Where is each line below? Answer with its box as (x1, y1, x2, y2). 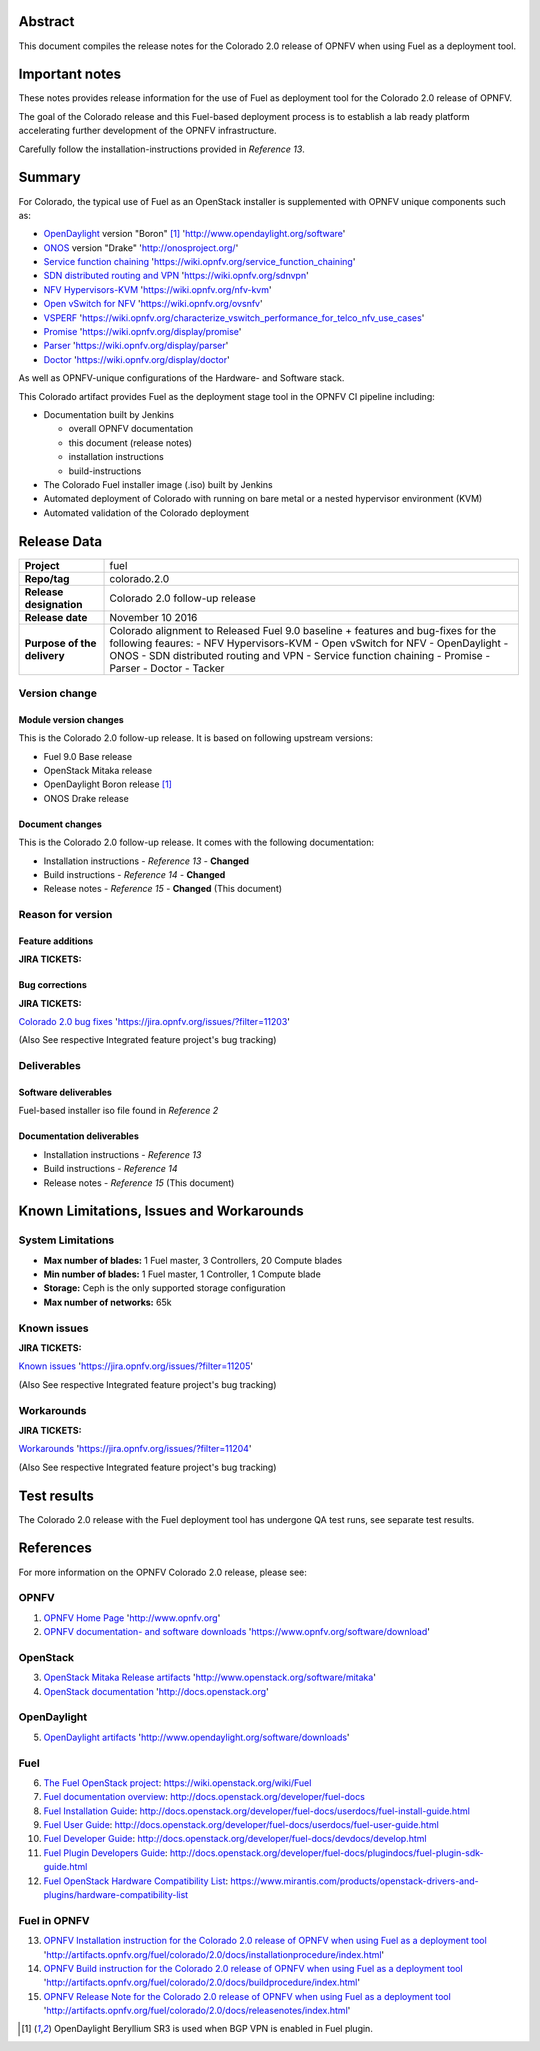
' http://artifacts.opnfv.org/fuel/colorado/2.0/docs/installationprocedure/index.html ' (43, 1948, 385, 1960)
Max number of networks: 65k (43, 1296, 172, 1308)
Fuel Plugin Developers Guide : (43, 1846, 169, 1859)
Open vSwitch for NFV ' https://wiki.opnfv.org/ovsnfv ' (43, 298, 264, 310)
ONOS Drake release (43, 792, 129, 804)
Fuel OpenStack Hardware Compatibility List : (43, 1875, 229, 1887)
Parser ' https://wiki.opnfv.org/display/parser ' (43, 340, 229, 352)
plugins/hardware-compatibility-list (43, 1889, 189, 1900)
